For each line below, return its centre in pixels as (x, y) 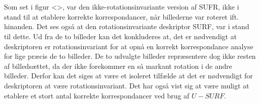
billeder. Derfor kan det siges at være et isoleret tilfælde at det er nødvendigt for (128, 76)
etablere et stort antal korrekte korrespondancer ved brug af (97, 95)
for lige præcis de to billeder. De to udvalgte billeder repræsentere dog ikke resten (130, 56)
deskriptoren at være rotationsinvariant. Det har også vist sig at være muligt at (127, 85)
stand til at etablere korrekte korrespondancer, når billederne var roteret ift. (121, 16)
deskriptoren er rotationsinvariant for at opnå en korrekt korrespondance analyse (129, 46)
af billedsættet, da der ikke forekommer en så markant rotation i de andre (118, 66)
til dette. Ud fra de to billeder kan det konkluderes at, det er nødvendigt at (120, 36)
